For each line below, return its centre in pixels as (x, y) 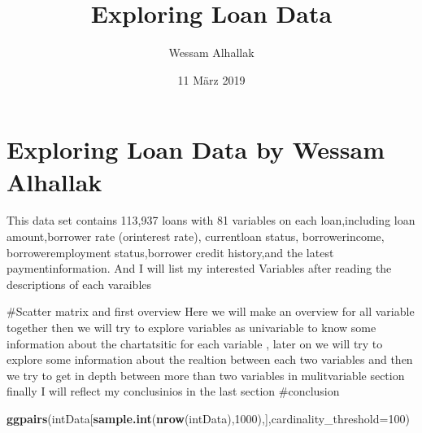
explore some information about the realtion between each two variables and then (210, 359)
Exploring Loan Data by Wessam (196, 149)
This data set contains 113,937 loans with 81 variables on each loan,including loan (211, 220)
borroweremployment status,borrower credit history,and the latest (170, 252)
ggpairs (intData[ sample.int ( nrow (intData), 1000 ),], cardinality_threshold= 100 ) (208, 418)
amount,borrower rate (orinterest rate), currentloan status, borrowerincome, (196, 236)
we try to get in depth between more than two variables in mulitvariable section (206, 375)
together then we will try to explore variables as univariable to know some (191, 327)
